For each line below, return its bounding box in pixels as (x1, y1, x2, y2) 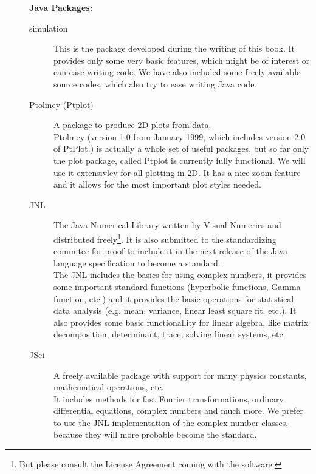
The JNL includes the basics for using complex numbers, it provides (53, 268, 307, 281)
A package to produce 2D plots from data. (53, 118, 211, 131)
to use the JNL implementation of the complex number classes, (53, 416, 289, 428)
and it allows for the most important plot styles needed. (53, 178, 261, 191)
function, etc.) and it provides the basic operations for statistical (53, 292, 294, 305)
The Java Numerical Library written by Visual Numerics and (53, 218, 281, 231)
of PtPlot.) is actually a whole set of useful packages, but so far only (53, 142, 309, 155)
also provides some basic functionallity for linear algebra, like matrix (53, 316, 309, 328)
